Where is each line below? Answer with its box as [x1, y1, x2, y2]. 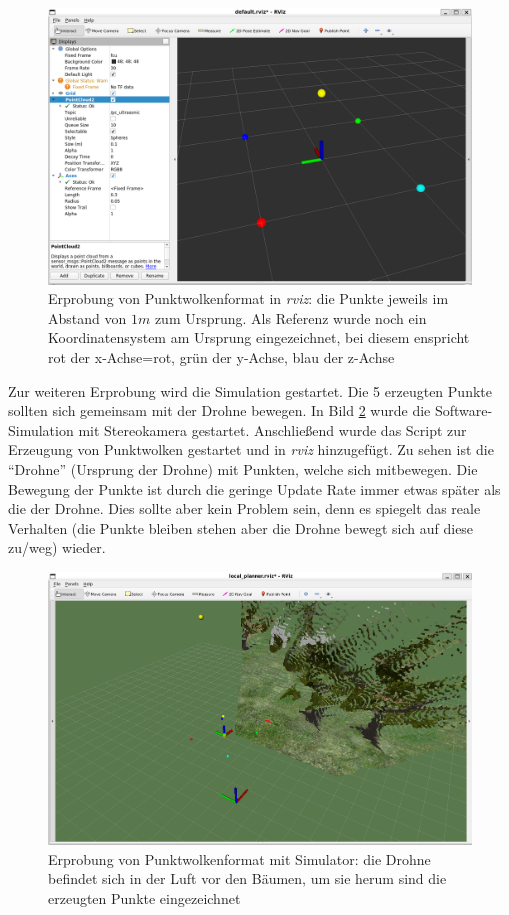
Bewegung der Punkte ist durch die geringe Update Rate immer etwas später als [8, 478, 501, 499]
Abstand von [48, 307, 127, 328]
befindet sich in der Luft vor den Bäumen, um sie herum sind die [48, 868, 447, 889]
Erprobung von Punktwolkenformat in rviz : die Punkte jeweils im [48, 288, 449, 309]
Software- [434, 400, 493, 421]
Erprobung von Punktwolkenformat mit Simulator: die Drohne [48, 848, 431, 869]
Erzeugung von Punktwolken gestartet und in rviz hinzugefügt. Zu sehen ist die [8, 439, 494, 460]
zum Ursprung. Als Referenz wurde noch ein [154, 307, 427, 328]
